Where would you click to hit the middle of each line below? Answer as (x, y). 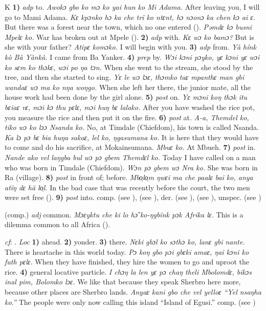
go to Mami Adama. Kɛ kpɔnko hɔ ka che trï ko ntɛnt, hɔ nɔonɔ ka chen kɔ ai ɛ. (130, 17)
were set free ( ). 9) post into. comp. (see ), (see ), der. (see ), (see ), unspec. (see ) (133, 197)
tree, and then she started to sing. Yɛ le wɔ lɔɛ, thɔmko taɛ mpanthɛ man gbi (125, 77)
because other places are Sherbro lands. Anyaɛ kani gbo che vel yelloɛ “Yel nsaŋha (133, 292)
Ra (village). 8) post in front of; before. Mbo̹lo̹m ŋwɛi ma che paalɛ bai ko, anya (129, 177)
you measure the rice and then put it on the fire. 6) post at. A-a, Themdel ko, (127, 117)
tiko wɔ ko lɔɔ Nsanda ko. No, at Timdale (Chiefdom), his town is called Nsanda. (132, 127)
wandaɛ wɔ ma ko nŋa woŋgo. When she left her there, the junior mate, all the (128, 87)
